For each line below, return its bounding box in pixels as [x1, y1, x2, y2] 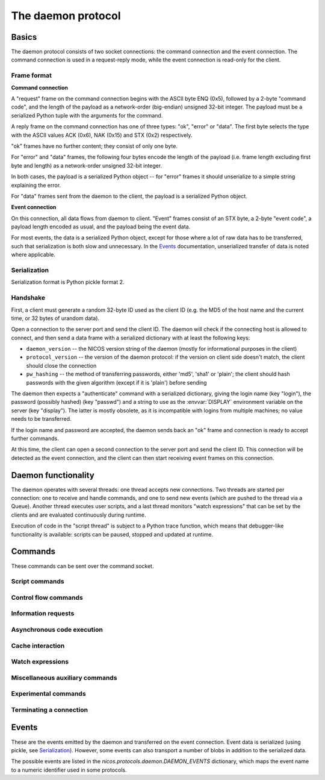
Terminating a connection [11, 705, 88, 714]
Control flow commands [11, 593, 84, 602]
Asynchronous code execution [11, 625, 104, 634]
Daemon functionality [11, 470, 94, 480]
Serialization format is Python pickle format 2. [11, 278, 125, 286]
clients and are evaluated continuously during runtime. [11, 511, 147, 518]
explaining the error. [11, 181, 61, 189]
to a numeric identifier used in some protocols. [11, 766, 127, 773]
